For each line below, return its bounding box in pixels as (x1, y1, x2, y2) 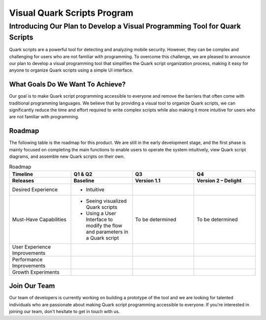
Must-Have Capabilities (12, 216, 66, 223)
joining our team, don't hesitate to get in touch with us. (9, 309, 120, 315)
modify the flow (86, 222, 123, 229)
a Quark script (86, 234, 119, 241)
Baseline (73, 177, 95, 184)
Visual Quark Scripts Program (9, 7, 133, 18)
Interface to (86, 216, 113, 223)
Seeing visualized (86, 197, 127, 204)
